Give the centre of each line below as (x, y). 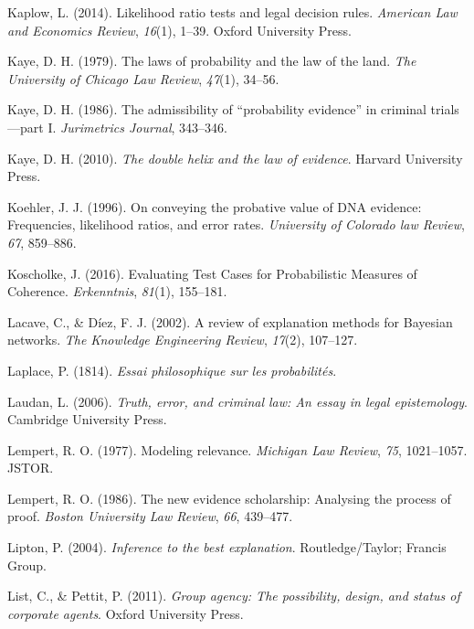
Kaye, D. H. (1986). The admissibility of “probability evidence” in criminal (217, 109)
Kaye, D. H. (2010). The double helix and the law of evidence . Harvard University (235, 158)
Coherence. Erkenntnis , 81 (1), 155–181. (117, 291)
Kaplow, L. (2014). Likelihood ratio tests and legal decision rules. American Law (232, 12)
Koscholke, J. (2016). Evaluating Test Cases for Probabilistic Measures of (212, 273)
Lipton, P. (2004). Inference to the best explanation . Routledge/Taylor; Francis (227, 547)
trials (445, 109)
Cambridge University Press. (87, 419)
